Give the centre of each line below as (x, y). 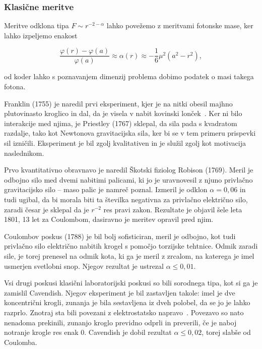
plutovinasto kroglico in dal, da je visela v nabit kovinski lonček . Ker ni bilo (123, 113)
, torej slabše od (226, 332)
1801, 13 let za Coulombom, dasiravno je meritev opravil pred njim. (109, 219)
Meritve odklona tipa (37, 25)
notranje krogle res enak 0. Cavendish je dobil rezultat (88, 332)
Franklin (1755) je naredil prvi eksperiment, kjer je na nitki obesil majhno (118, 103)
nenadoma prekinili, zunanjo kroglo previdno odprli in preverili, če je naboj (120, 322)
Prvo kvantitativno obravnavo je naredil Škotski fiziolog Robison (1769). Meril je (129, 170)
